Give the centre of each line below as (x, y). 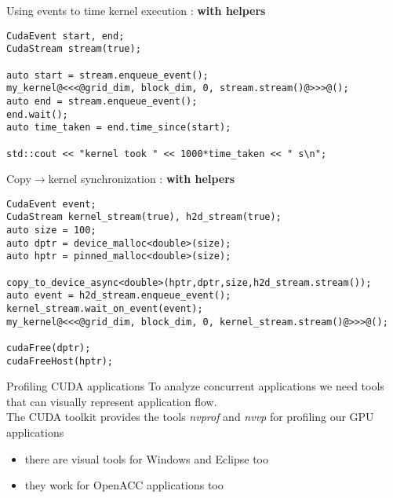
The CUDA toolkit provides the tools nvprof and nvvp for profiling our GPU (190, 417)
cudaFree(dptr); (49, 348)
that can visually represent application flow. (112, 401)
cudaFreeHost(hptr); (60, 361)
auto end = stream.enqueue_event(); (102, 101)
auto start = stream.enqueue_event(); (107, 75)
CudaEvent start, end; (65, 36)
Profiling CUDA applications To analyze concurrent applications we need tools (195, 386)
